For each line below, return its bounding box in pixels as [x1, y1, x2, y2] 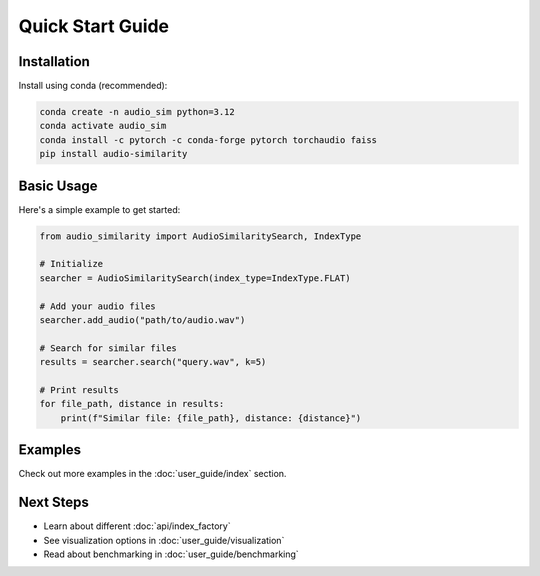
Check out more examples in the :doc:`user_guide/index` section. [18, 468, 287, 480]
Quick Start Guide [18, 15, 170, 37]
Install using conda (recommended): [18, 80, 168, 92]
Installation [18, 53, 90, 70]
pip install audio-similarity [39, 148, 188, 160]
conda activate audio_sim [39, 120, 167, 132]
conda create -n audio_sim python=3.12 [39, 106, 235, 118]
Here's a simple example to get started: [18, 203, 181, 215]
